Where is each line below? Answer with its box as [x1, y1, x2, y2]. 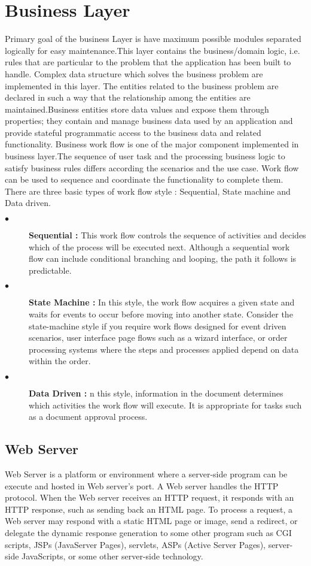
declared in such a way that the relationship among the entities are [5, 91, 251, 104]
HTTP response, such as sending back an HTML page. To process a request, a [5, 503, 292, 515]
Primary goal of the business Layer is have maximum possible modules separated [5, 32, 301, 45]
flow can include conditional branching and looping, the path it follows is [29, 252, 297, 265]
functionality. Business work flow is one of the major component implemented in [5, 138, 299, 150]
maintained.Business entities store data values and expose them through [5, 102, 269, 115]
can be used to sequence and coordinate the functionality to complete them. [5, 173, 283, 186]
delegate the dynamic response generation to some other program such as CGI [5, 526, 292, 538]
